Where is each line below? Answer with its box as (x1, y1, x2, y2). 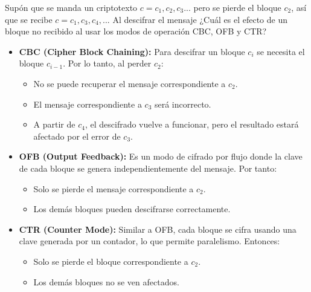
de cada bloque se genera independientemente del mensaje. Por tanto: (19, 161, 277, 174)
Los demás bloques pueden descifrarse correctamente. (33, 203, 231, 215)
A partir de (33, 118, 75, 131)
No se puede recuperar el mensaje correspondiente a (33, 77, 226, 89)
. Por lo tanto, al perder (63, 57, 152, 70)
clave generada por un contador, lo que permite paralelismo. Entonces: (19, 235, 280, 247)
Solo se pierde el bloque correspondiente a (33, 255, 188, 267)
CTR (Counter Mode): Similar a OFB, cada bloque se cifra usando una (19, 222, 297, 235)
